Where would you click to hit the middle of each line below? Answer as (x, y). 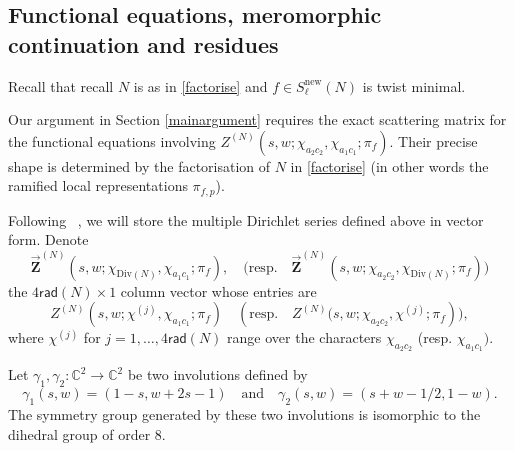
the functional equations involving (112, 140)
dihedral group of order (79, 433)
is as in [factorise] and (200, 85)
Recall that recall (61, 85)
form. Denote (48, 239)
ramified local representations (98, 185)
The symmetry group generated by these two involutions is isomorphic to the (244, 414)
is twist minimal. (414, 85)
